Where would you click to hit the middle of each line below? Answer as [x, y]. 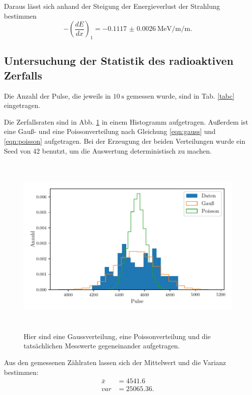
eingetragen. [22, 105]
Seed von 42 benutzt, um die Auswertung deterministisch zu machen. [108, 150]
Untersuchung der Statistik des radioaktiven [119, 61]
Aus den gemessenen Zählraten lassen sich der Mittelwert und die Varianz [115, 362]
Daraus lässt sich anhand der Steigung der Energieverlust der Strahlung [112, 6]
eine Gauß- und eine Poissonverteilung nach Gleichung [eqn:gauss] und [110, 131]
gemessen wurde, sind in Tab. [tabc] [181, 95]
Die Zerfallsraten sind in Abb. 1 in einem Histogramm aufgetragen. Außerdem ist [126, 121]
